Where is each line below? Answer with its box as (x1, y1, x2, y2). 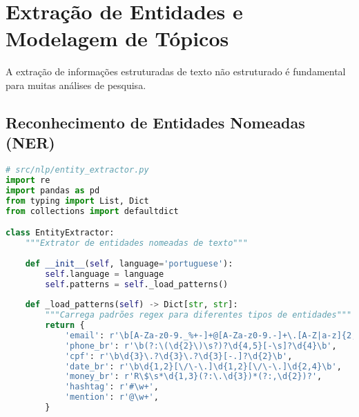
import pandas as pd (6, 185, 100, 195)
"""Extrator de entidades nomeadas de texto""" (25, 238, 248, 248)
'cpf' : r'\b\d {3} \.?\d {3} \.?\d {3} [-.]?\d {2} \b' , (64, 351, 293, 361)
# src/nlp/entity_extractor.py (6, 165, 149, 175)
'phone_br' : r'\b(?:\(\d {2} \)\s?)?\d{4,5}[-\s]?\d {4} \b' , (64, 340, 337, 351)
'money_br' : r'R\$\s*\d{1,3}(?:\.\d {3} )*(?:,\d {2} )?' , (64, 371, 322, 382)
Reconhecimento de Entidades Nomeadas (6, 111, 305, 133)
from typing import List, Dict (6, 195, 149, 206)
